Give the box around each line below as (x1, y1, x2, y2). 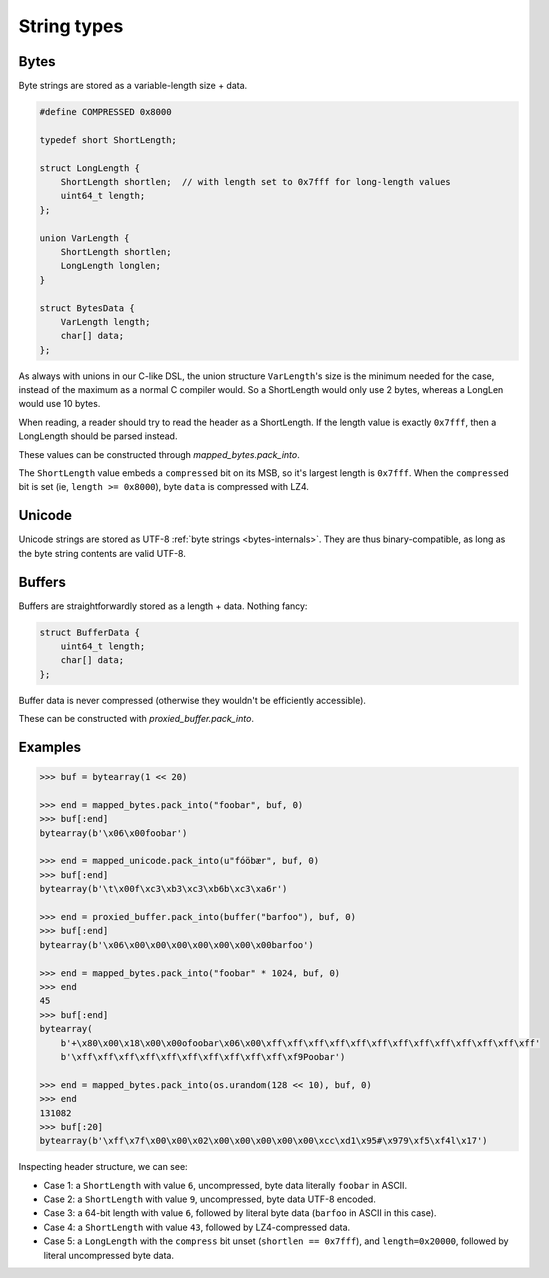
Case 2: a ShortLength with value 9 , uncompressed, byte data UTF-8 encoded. (43, 1193, 377, 1205)
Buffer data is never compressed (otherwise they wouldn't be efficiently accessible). (18, 694, 367, 706)
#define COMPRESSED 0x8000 (39, 106, 172, 118)
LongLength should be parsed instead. (18, 430, 178, 442)
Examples (18, 738, 82, 755)
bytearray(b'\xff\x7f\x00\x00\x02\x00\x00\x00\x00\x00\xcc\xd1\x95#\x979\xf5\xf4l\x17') (39, 1135, 489, 1147)
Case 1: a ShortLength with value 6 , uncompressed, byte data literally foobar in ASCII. (43, 1179, 408, 1191)
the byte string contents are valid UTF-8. (18, 547, 187, 559)
